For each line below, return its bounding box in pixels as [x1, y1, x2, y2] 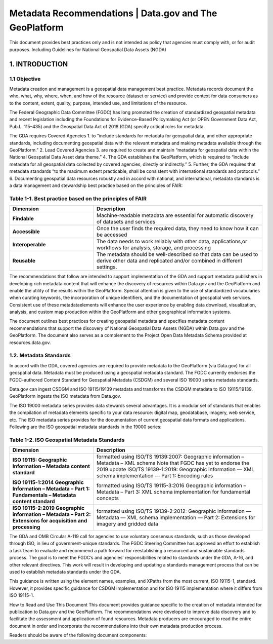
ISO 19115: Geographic [12, 457, 67, 464]
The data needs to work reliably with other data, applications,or [96, 238, 247, 245]
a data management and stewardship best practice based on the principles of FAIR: [9, 182, 183, 188]
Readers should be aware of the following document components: [9, 632, 147, 638]
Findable [12, 215, 34, 222]
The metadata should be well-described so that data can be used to [96, 251, 258, 258]
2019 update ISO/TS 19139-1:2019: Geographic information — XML [96, 466, 255, 473]
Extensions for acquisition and [12, 517, 87, 524]
